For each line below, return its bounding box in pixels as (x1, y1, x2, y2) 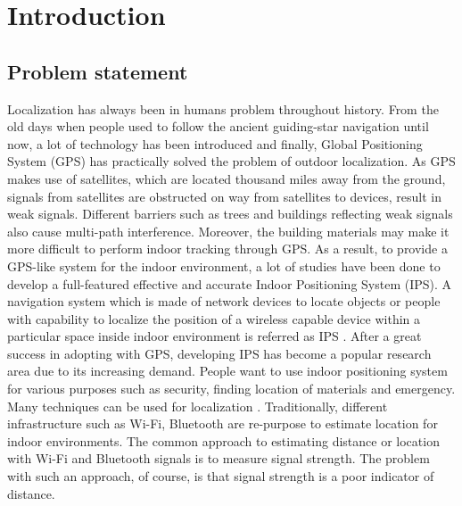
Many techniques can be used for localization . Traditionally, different (7, 396, 388, 415)
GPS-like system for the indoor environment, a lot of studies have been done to (7, 256, 441, 275)
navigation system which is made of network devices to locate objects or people (7, 292, 441, 311)
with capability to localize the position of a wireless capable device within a (7, 309, 421, 328)
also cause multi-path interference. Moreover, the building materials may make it (7, 221, 450, 240)
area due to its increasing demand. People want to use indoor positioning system (7, 361, 448, 380)
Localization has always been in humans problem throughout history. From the (7, 99, 439, 118)
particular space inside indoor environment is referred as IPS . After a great (7, 327, 422, 345)
